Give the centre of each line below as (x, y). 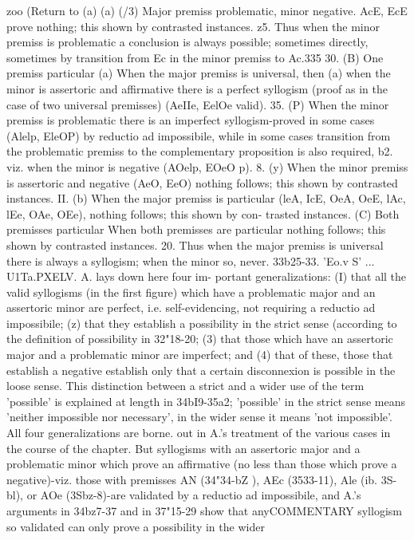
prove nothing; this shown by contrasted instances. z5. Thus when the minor (193, 26)
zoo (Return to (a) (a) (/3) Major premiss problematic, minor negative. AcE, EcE (207, 10)
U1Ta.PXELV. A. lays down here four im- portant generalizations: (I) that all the (207, 276)
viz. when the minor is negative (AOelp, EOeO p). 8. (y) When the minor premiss (207, 166)
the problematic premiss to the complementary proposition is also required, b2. (200, 151)
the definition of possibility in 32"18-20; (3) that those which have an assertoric (200, 339)
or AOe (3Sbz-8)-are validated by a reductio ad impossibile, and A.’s (194, 495)
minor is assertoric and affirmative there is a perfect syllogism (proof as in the (197, 88)
